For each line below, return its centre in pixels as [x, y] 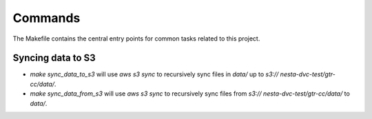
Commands [46, 18]
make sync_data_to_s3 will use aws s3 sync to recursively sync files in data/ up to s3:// [154, 74]
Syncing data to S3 [54, 58]
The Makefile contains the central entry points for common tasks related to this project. [136, 39]
